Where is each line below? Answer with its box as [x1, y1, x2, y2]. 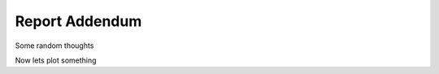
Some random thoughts [15, 41, 94, 50]
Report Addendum [15, 12, 142, 30]
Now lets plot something [15, 55, 97, 65]
